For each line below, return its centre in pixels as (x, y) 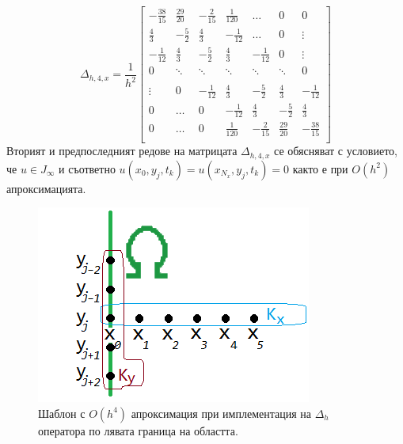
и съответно (87, 168)
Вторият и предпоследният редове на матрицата (122, 151)
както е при (320, 168)
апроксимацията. (46, 188)
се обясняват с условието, (336, 151)
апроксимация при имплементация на (221, 413)
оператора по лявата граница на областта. (138, 430)
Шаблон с (62, 413)
